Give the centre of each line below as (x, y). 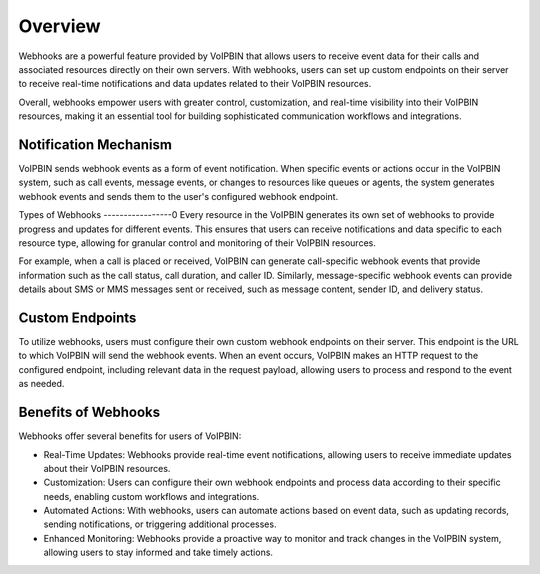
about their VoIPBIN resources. (107, 468)
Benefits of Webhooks (89, 412)
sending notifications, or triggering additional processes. (160, 524)
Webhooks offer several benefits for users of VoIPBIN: (130, 436)
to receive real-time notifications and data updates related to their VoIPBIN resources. (195, 84)
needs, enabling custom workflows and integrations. (151, 496)
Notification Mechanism (95, 144)
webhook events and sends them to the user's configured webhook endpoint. (178, 196)
